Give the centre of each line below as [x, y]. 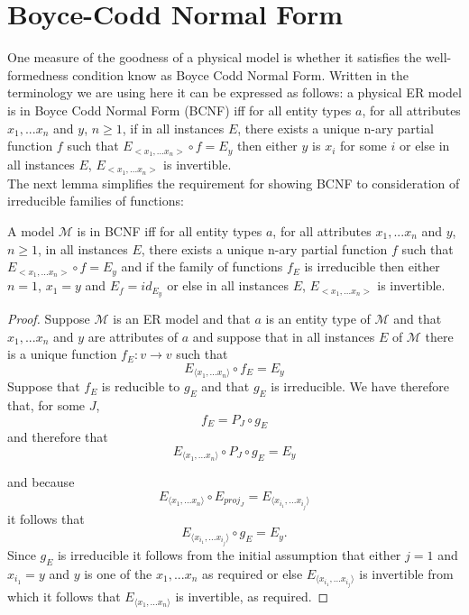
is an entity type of [318, 318]
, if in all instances [173, 128]
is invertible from [406, 573]
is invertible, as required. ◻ [252, 597]
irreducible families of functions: [96, 201]
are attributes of [133, 336]
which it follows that [64, 597]
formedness [38, 74]
